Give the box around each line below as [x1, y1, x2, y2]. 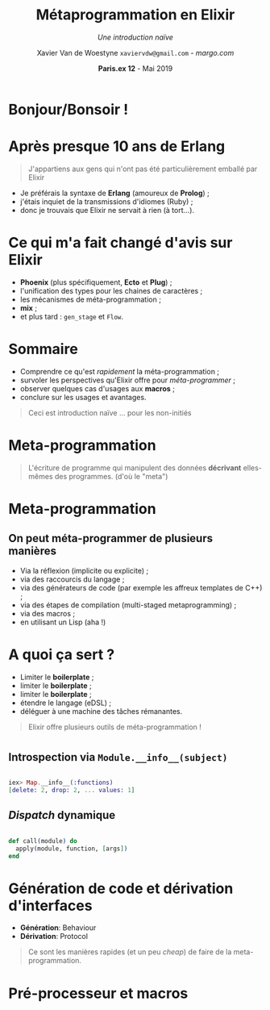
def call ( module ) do [8, 837, 78, 845]
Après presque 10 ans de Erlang [8, 137, 226, 156]
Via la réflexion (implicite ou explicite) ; [19, 566, 149, 575]
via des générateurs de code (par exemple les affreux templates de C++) [19, 582, 263, 592]
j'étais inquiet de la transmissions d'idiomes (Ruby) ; [19, 196, 193, 207]
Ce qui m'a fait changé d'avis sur [8, 234, 233, 252]
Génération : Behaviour [19, 923, 97, 933]
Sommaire [8, 340, 78, 358]
